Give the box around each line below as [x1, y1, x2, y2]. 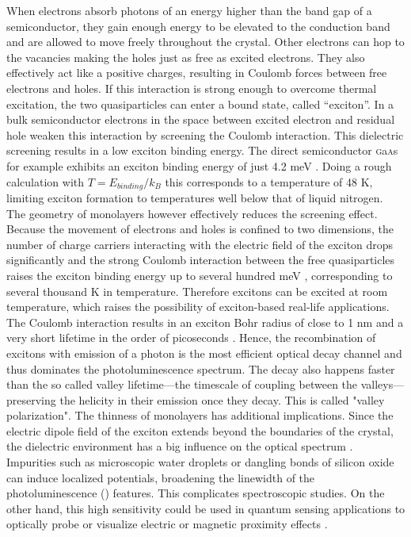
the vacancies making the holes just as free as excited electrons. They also [6, 48, 365, 65]
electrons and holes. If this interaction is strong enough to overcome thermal [6, 79, 377, 96]
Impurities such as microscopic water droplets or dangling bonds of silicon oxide [6, 454, 394, 470]
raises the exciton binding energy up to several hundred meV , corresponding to [6, 267, 393, 283]
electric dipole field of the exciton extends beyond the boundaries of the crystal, [6, 422, 394, 439]
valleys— [360, 376, 405, 393]
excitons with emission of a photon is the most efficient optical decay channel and [6, 344, 402, 361]
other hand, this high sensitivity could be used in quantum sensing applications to [6, 500, 405, 516]
